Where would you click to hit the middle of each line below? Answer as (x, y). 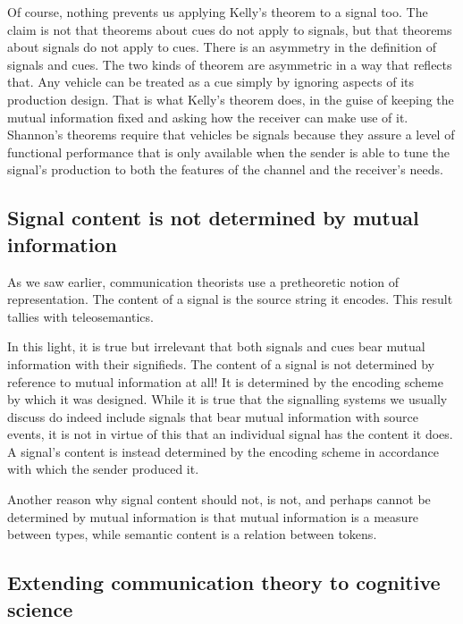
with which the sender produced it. (103, 469)
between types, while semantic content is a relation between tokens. (192, 534)
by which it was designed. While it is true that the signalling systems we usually (227, 399)
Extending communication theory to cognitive (224, 582)
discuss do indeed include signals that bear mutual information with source (213, 416)
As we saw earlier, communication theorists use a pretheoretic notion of (203, 281)
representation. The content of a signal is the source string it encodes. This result (230, 299)
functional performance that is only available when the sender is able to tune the (229, 152)
